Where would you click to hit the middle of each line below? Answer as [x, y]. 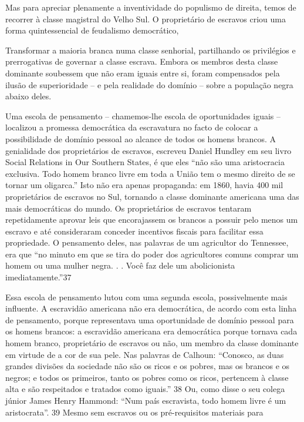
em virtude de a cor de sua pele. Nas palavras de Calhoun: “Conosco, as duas [145, 354]
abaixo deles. [28, 96]
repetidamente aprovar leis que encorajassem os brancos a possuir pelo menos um [152, 220]
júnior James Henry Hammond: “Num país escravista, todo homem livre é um [146, 400]
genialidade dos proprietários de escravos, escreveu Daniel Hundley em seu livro [148, 150]
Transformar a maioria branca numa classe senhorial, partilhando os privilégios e [151, 50]
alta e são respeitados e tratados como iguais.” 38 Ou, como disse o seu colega [145, 389]
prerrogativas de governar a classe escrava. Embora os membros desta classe [142, 61]
